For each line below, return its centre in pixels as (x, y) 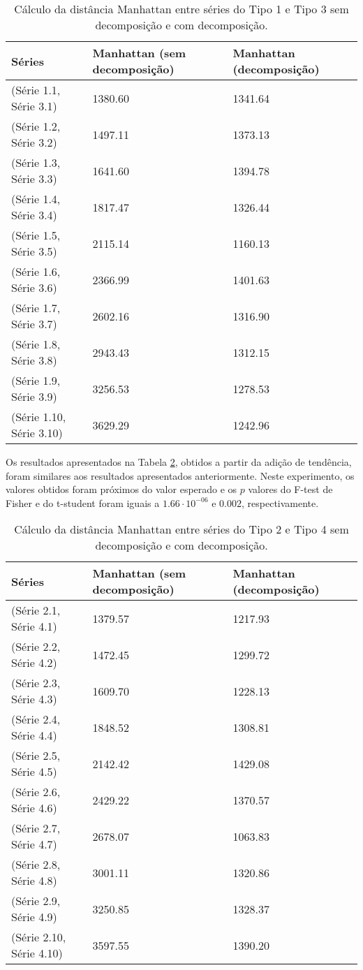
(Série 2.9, (36, 901)
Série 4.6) (34, 808)
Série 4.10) (37, 953)
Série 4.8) (34, 881)
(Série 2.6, (36, 792)
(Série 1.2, (36, 126)
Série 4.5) (34, 772)
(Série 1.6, (36, 271)
